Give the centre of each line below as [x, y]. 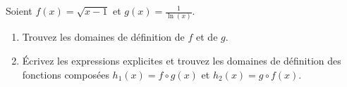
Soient [19, 11]
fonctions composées [66, 74]
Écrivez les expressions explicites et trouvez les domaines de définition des [182, 60]
